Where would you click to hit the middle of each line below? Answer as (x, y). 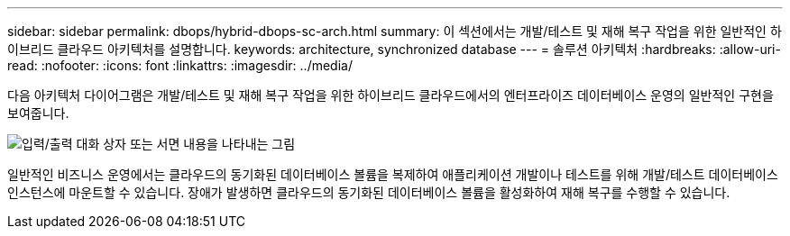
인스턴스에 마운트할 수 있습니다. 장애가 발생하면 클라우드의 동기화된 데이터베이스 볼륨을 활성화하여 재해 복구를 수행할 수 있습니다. (369, 192)
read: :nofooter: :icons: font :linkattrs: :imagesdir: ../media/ (180, 65)
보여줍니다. (38, 113)
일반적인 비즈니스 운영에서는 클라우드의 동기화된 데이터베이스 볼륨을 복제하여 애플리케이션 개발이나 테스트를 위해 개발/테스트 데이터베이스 (393, 174)
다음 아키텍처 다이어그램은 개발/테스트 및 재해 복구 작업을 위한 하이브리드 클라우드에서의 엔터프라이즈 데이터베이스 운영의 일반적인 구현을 (390, 95)
